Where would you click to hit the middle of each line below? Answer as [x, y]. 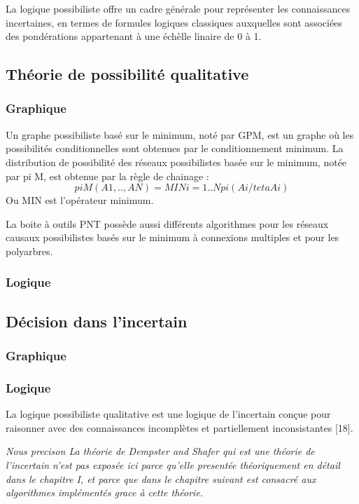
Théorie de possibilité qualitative [127, 74]
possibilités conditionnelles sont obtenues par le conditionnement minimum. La [175, 148]
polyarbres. [29, 251]
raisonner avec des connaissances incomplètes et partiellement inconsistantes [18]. [179, 427]
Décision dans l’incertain [97, 321]
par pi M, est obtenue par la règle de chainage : [107, 176]
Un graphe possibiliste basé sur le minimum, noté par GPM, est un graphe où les [180, 134]
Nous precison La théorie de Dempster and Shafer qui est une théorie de [160, 451]
